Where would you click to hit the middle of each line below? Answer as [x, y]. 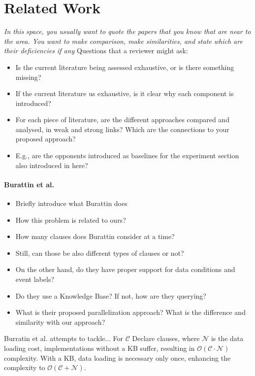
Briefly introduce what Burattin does [71, 203]
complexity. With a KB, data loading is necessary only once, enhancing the [117, 358]
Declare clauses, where [166, 338]
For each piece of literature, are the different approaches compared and [122, 120]
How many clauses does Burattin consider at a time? [95, 236]
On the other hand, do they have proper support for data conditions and [125, 269]
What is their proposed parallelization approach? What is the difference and [130, 312]
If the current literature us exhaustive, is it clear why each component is [125, 93]
